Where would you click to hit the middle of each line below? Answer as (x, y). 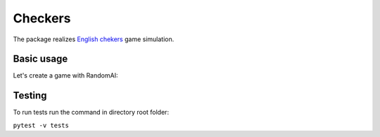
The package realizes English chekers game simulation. (94, 39)
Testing (30, 95)
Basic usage (40, 59)
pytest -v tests (41, 125)
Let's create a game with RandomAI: (65, 75)
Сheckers (42, 18)
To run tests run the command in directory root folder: (91, 113)
